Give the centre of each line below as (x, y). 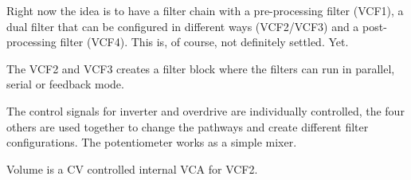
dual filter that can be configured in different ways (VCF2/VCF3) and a (183, 26)
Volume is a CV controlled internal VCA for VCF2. (132, 168)
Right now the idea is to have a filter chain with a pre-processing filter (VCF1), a (205, 10)
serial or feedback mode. (65, 84)
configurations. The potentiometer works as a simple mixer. (152, 142)
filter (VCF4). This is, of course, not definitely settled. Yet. (204, 42)
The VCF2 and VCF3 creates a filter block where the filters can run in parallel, (201, 68)
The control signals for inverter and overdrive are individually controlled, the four (205, 110)
